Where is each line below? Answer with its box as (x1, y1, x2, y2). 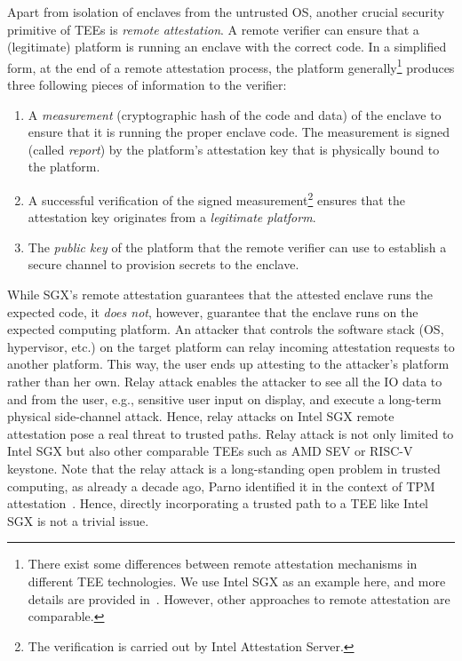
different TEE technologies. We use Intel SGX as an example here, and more (28, 571, 446, 590)
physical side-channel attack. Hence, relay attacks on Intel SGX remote (7, 407, 394, 426)
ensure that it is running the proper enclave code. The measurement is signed (28, 123, 450, 141)
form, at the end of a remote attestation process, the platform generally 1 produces (7, 55, 455, 76)
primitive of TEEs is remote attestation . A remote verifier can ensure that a (7, 20, 419, 38)
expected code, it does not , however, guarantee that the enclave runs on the (7, 302, 418, 321)
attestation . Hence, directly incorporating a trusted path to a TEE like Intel (7, 494, 429, 513)
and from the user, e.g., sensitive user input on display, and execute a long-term (7, 389, 442, 408)
